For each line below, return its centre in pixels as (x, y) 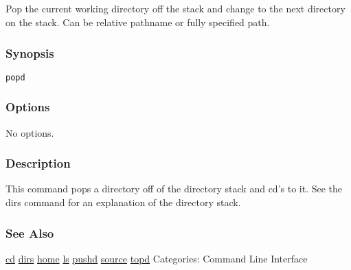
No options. (30, 132)
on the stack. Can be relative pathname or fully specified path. (138, 22)
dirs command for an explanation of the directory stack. (123, 202)
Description (38, 163)
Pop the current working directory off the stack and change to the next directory (175, 9)
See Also (30, 233)
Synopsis (30, 53)
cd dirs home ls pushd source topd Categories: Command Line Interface (157, 258)
